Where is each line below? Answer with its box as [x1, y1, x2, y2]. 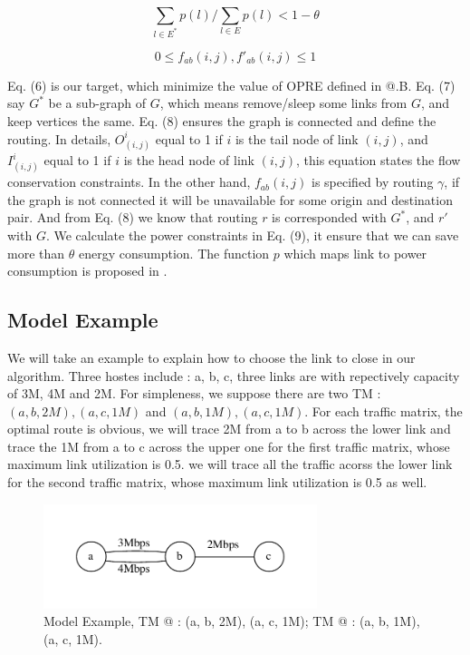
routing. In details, [7, 129, 111, 148]
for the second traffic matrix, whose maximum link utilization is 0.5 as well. [7, 473, 427, 492]
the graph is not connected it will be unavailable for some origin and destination [7, 190, 453, 209]
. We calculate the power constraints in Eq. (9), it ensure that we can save [45, 225, 459, 244]
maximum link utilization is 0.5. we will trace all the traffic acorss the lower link [7, 455, 453, 474]
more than [7, 243, 65, 262]
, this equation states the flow [296, 151, 461, 170]
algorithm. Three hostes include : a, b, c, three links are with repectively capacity [7, 366, 460, 385]
